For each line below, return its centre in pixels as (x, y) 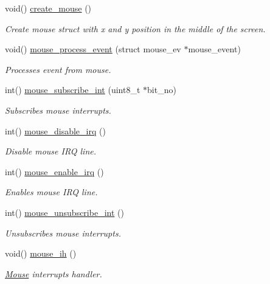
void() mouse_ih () (41, 253)
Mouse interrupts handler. (54, 273)
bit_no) (162, 90)
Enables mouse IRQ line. (51, 192)
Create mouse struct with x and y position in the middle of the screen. (135, 28)
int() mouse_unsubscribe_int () (64, 212)
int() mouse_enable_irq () (54, 171)
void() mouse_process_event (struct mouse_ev (93, 49)
